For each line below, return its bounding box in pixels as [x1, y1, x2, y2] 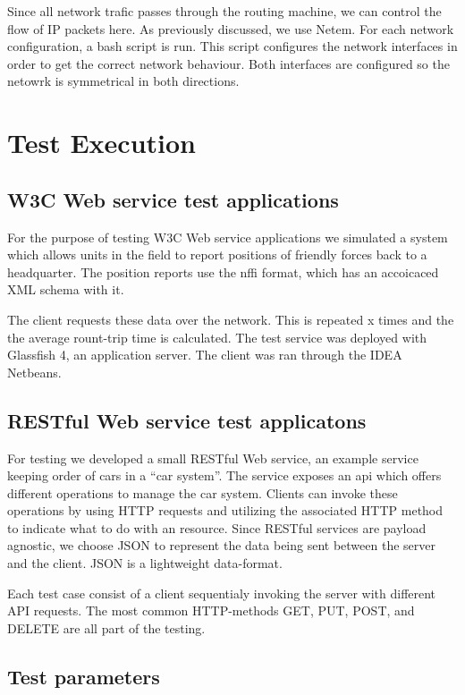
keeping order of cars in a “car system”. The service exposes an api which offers [7, 466, 442, 485]
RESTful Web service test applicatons [7, 406, 367, 434]
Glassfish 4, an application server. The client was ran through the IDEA [7, 345, 402, 364]
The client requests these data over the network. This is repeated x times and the [7, 309, 454, 328]
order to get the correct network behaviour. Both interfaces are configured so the [7, 54, 450, 72]
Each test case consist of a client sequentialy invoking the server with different [7, 583, 436, 602]
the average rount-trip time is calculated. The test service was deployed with [7, 327, 427, 346]
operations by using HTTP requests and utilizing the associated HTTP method [7, 501, 444, 520]
